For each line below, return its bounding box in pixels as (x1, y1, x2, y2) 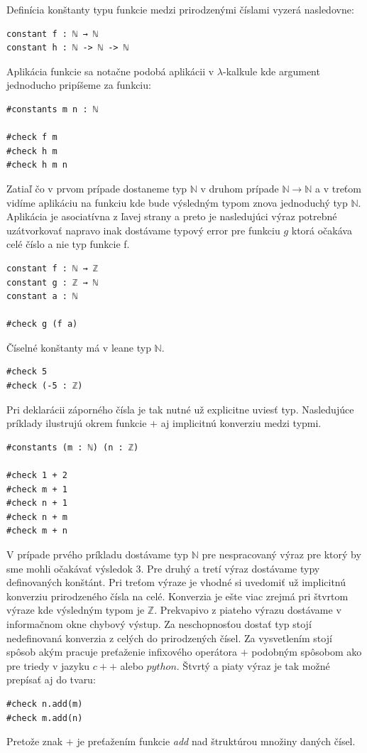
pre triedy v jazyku (6, 658, 90, 673)
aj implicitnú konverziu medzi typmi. (160, 416, 322, 430)
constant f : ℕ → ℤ (6, 263, 98, 273)
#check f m (6, 132, 57, 143)
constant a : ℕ (6, 291, 78, 302)
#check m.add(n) (6, 713, 83, 723)
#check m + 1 (6, 484, 67, 494)
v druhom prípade (200, 180, 279, 195)
